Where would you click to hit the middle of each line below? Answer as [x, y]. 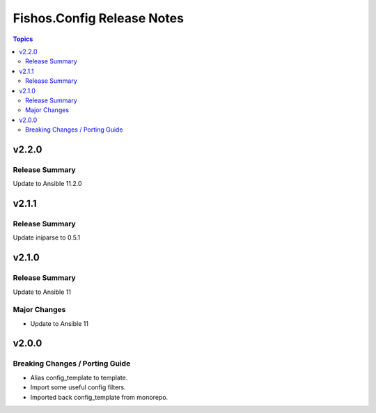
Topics [23, 39]
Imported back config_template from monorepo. [99, 397]
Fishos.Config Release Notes [99, 18]
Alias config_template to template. [79, 377]
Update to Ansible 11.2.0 [47, 184]
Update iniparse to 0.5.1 [46, 237]
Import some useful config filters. [78, 387]
